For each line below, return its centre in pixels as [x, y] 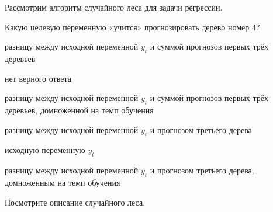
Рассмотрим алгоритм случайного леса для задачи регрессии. [114, 7]
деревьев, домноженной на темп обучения [79, 110]
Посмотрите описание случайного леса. [75, 202]
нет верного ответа [38, 78]
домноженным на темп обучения [63, 182]
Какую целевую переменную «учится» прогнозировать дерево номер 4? [132, 27]
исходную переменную [45, 150]
